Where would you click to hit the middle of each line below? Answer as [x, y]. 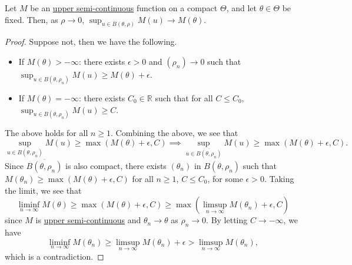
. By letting [227, 220]
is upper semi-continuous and [88, 220]
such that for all [184, 97]
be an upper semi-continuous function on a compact [124, 8]
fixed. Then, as [31, 19]
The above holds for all [47, 133]
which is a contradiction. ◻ [54, 256]
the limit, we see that [43, 190]
